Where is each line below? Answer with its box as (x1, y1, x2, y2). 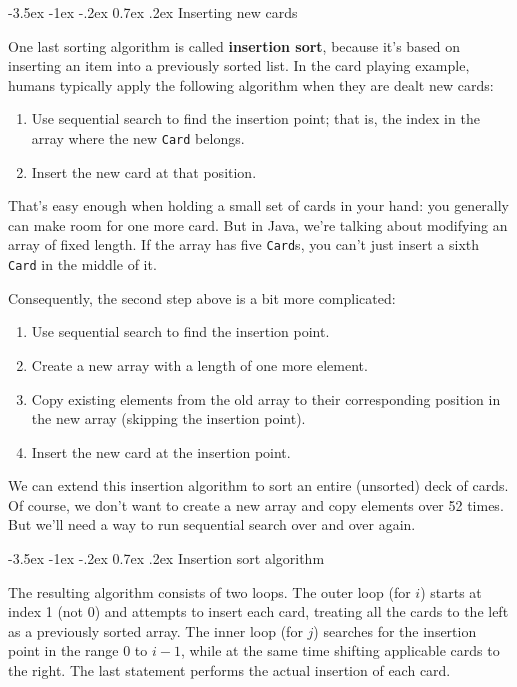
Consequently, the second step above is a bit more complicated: (8, 287, 396, 308)
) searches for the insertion (313, 620, 477, 641)
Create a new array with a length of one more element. (31, 354, 368, 375)
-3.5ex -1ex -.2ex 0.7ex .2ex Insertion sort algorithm (8, 548, 325, 569)
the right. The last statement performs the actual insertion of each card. (8, 660, 451, 681)
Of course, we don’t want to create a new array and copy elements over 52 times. (8, 494, 504, 515)
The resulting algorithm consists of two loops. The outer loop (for (8, 581, 411, 602)
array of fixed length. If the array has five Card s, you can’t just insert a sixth (8, 234, 480, 255)
